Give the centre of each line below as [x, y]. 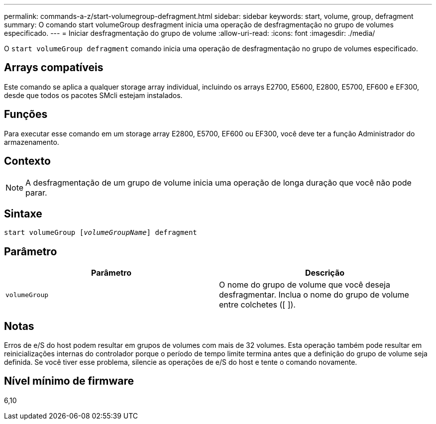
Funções [26, 114]
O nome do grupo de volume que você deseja [305, 285]
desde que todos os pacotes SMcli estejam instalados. [93, 95]
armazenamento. [32, 142]
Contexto [27, 161]
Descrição [325, 273]
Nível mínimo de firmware [69, 381]
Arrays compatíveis [54, 68]
